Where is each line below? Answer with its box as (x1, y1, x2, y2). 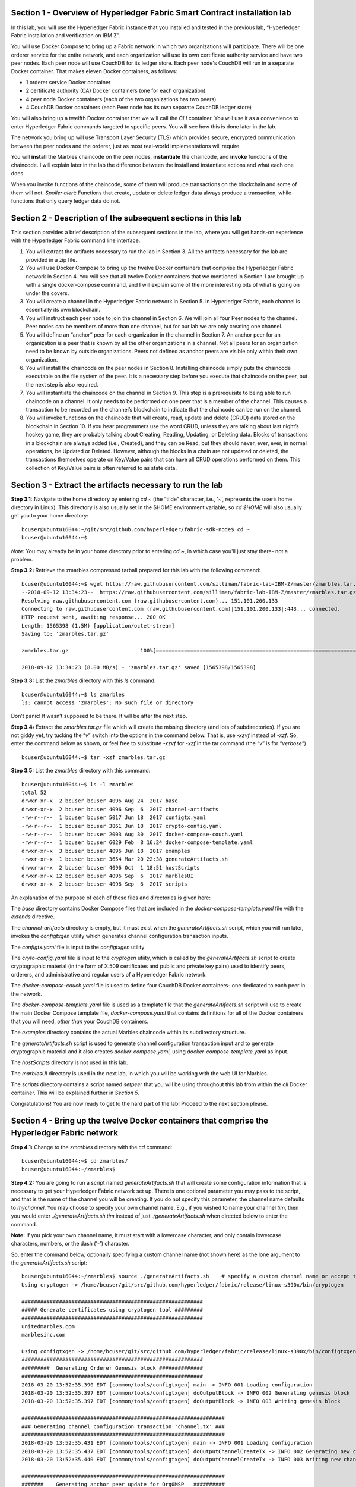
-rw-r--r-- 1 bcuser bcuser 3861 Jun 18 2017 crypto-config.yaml (21, 823, 222, 829)
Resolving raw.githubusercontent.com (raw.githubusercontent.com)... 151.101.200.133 (21, 597, 278, 604)
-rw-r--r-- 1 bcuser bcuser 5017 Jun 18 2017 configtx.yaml (21, 814, 206, 821)
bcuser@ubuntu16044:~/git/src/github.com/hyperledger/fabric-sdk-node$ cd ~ (21, 526, 250, 532)
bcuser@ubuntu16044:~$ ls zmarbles (21, 691, 125, 698)
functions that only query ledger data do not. (11, 197, 121, 205)
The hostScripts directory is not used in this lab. (11, 1059, 128, 1066)
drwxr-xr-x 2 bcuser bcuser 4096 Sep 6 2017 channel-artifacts (21, 806, 219, 812)
